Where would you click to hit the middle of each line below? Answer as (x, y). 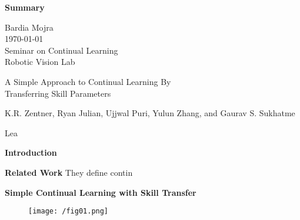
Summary (25, 7)
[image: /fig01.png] (69, 211)
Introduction (31, 152)
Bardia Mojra (29, 27)
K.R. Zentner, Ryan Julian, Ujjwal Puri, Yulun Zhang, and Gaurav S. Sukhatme (150, 113)
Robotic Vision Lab (40, 62)
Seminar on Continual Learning (61, 50)
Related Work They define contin (69, 172)
